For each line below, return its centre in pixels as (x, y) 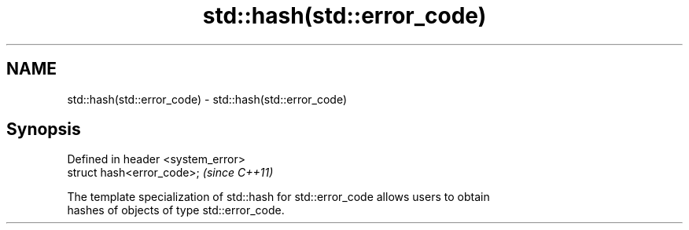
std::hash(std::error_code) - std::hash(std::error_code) (207, 99)
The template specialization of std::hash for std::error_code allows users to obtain (278, 197)
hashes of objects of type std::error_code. (176, 210)
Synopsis (44, 130)
